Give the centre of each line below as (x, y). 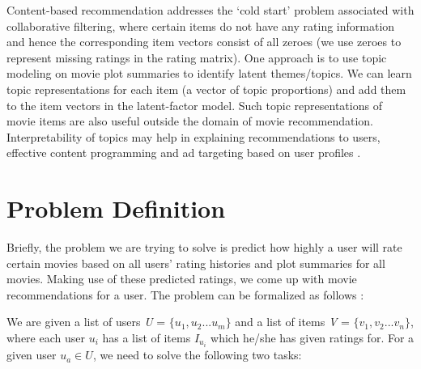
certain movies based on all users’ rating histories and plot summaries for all (196, 263)
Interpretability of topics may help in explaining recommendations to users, (193, 136)
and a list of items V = (292, 322)
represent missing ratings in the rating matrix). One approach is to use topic (197, 57)
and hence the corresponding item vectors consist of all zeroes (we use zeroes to (204, 42)
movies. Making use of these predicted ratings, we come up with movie (182, 279)
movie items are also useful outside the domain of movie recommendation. (190, 121)
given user (32, 355)
